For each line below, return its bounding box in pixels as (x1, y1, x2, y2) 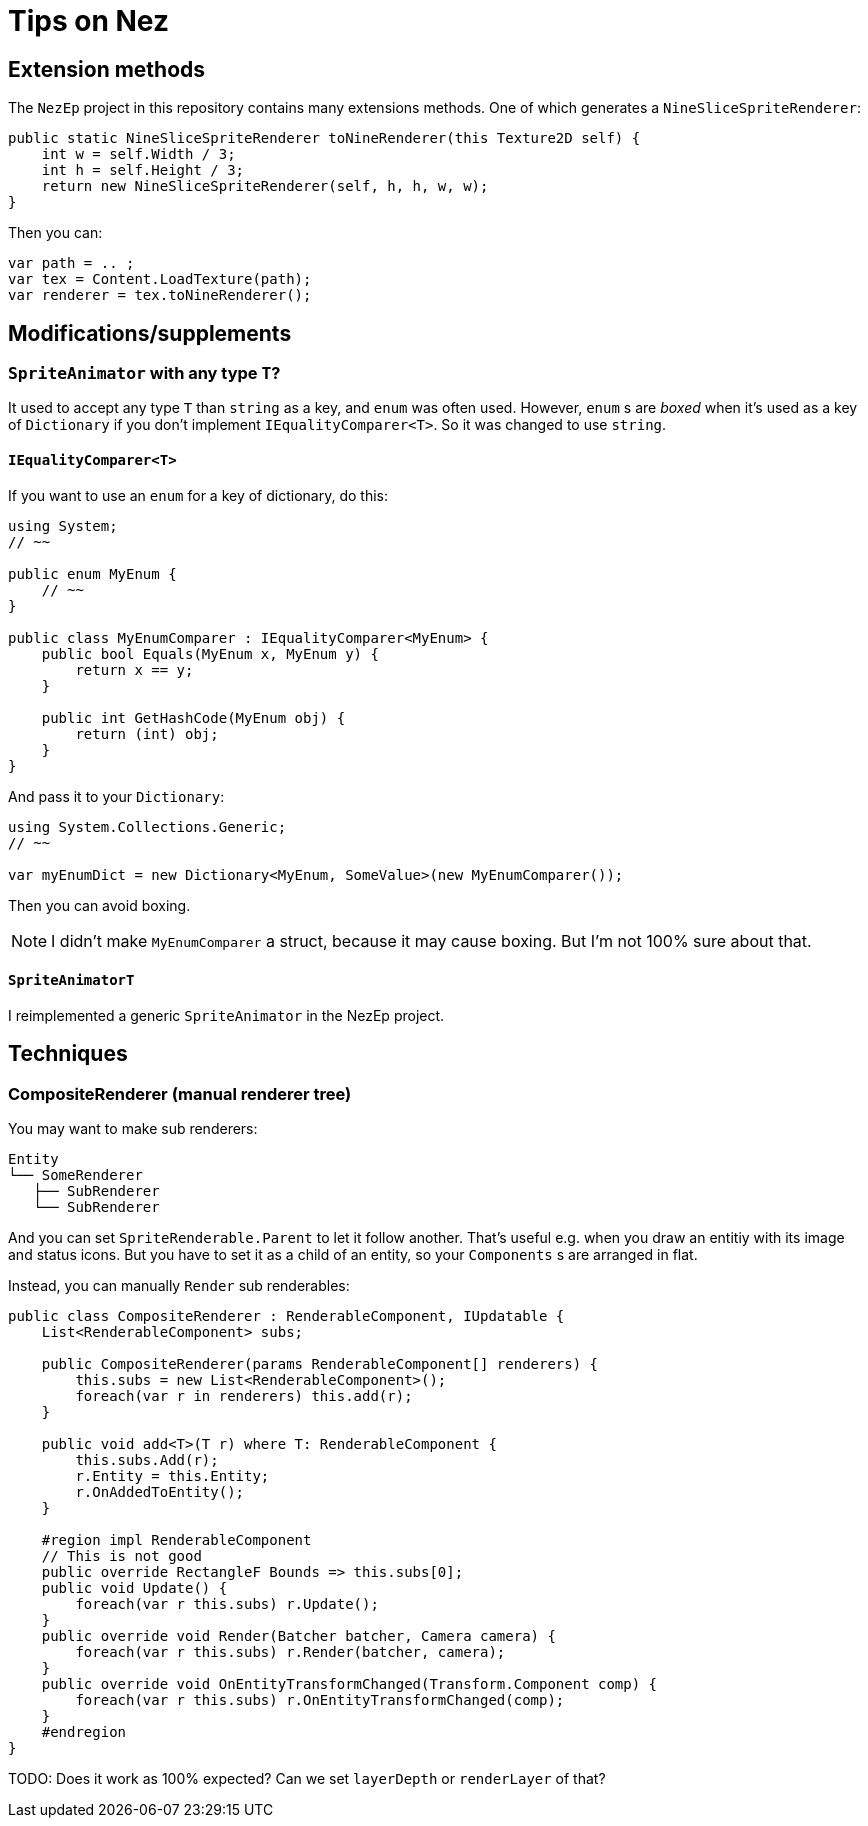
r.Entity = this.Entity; (75, 1468, 270, 1485)
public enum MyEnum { (8, 565, 177, 582)
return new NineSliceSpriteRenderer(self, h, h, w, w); (41, 178, 489, 195)
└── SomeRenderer (8, 1167, 143, 1184)
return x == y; (75, 661, 194, 678)
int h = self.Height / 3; (41, 162, 245, 179)
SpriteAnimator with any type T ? (8, 363, 281, 384)
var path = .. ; (8, 255, 135, 272)
